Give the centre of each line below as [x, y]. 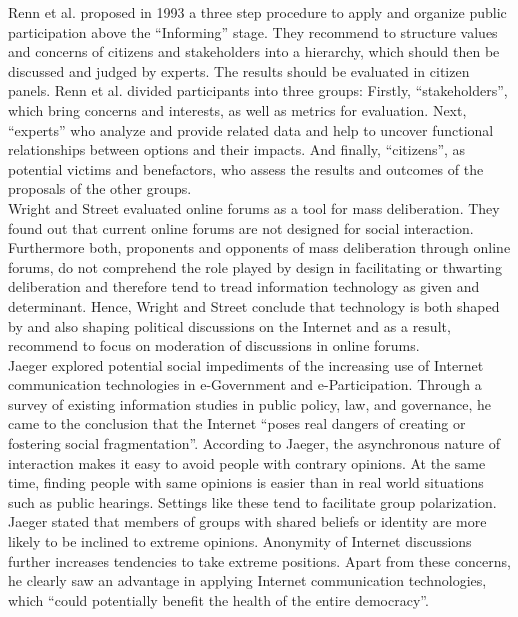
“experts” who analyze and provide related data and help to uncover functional [251, 129]
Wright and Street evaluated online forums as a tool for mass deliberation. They [254, 207]
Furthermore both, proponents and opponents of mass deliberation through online [259, 247]
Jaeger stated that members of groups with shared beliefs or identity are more [247, 521]
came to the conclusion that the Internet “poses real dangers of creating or [237, 423]
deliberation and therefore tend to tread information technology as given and [244, 286]
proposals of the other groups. [100, 188]
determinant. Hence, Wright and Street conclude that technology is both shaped [254, 305]
